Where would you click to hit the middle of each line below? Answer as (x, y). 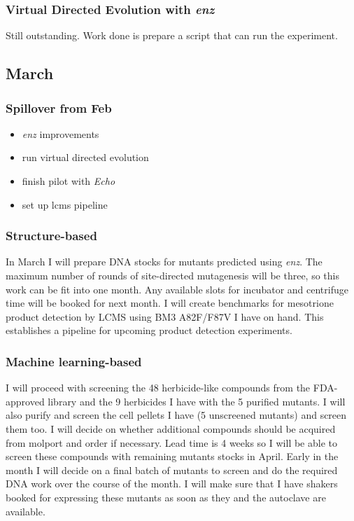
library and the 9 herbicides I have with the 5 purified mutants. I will (197, 401)
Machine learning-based (74, 361)
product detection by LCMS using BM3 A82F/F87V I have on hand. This (165, 316)
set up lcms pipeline (65, 204)
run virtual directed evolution (85, 157)
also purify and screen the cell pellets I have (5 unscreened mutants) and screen (176, 415)
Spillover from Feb (59, 107)
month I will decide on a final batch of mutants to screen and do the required (172, 470)
